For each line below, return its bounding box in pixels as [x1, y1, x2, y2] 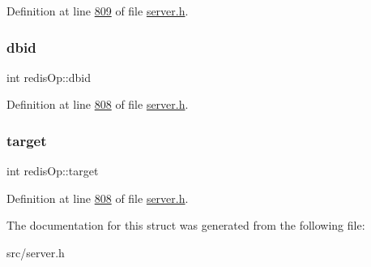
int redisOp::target [6, 162, 99, 179]
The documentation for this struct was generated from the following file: [6, 217, 365, 234]
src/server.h [6, 244, 65, 261]
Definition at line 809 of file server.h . [6, 2, 189, 19]
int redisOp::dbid [6, 68, 91, 85]
